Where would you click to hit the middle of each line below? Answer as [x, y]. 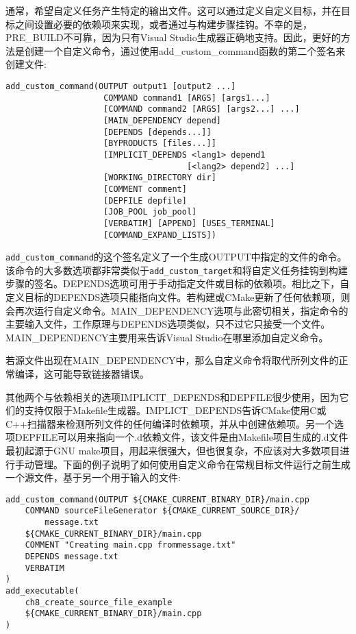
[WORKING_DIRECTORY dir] [160, 178]
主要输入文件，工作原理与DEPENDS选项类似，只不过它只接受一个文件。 [168, 324]
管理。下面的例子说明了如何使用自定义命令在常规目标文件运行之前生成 [192, 464]
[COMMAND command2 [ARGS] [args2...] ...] [202, 109]
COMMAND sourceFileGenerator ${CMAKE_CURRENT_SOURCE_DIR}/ [162, 511]
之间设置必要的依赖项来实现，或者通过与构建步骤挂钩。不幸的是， [163, 24]
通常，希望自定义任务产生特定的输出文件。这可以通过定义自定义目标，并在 [173, 10]
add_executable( [42, 591]
